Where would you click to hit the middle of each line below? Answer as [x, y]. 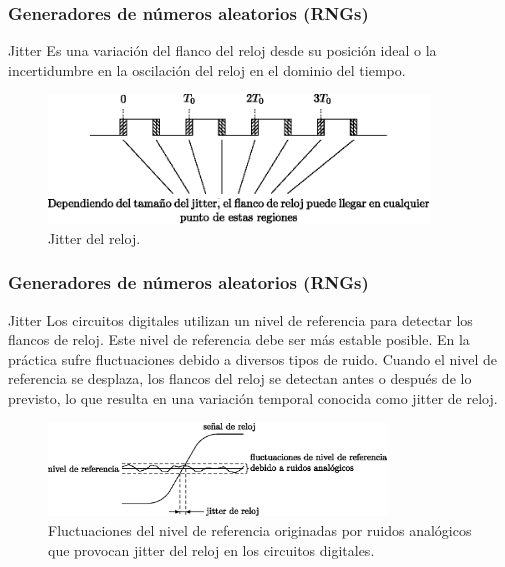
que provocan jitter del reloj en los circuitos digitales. [211, 549]
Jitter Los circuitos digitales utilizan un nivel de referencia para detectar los [240, 319]
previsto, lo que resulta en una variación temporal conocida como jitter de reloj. [253, 398]
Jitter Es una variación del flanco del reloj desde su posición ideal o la [222, 50]
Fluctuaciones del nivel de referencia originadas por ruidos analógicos [260, 529]
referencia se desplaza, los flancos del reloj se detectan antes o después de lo [240, 378]
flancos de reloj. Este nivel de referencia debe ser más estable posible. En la [239, 339]
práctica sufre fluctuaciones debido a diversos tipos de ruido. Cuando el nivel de [253, 358]
